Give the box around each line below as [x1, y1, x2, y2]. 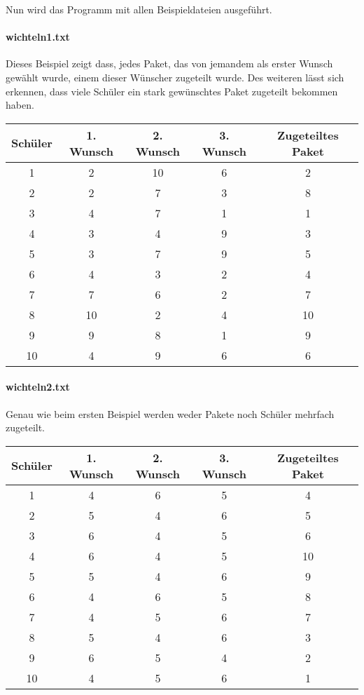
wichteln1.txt [6, 29, 70, 44]
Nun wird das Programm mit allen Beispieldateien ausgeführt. [6, 2, 272, 16]
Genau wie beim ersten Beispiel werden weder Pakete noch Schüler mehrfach [6, 406, 335, 421]
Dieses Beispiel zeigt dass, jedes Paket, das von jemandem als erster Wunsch [6, 56, 333, 71]
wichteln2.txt [6, 379, 70, 394]
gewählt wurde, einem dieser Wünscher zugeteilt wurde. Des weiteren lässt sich [6, 69, 344, 84]
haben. [6, 97, 34, 112]
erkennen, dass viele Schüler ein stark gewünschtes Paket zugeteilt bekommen [6, 83, 338, 98]
